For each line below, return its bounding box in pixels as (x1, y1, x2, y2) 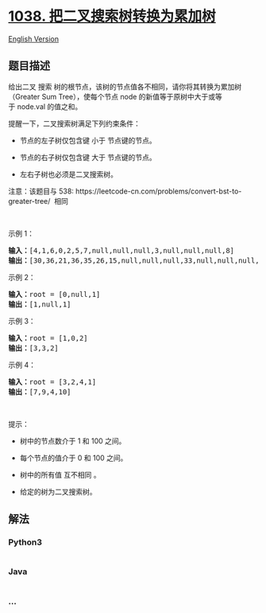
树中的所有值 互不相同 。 (19, 470, 101, 479)
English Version (8, 33, 60, 44)
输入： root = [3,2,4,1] (8, 377, 97, 386)
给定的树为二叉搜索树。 (19, 486, 97, 496)
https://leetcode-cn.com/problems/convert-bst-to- (75, 186, 242, 196)
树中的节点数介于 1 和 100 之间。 (19, 435, 126, 446)
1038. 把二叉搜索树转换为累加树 (8, 7, 216, 25)
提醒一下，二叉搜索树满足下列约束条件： (8, 119, 141, 128)
